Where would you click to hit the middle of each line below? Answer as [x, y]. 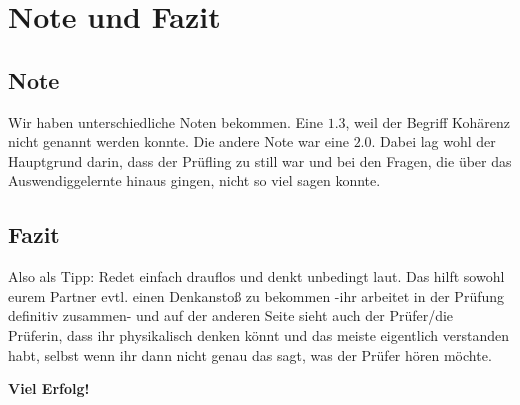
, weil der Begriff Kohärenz [427, 121]
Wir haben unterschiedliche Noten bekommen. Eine [165, 121]
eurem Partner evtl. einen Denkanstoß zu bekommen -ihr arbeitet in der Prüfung [256, 295]
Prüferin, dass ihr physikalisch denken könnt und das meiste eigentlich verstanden [259, 334]
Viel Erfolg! [49, 388]
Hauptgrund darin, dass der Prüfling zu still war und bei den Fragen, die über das [260, 160]
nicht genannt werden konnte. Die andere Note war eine [178, 141]
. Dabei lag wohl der [433, 141]
